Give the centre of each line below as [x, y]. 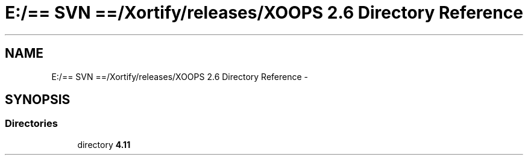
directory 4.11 [104, 144]
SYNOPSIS [38, 100]
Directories [31, 124]
